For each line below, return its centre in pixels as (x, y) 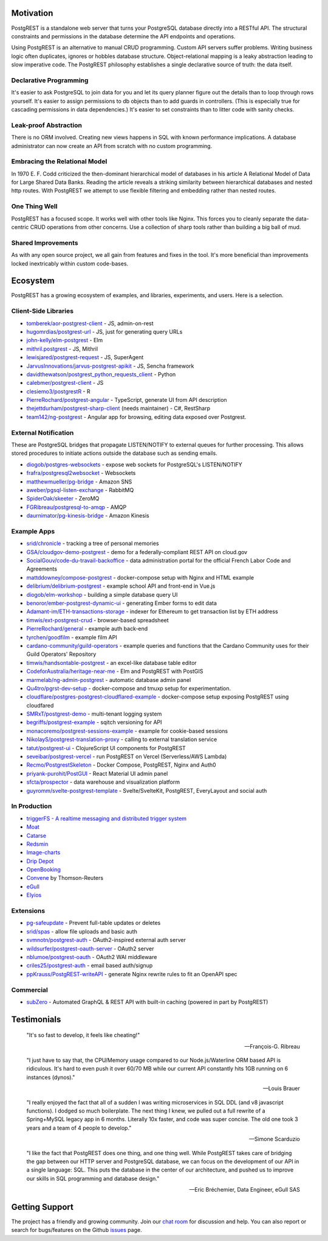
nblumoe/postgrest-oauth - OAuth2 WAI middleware (92, 957)
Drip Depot (40, 861)
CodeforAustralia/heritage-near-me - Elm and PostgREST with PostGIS (115, 671)
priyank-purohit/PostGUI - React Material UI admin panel (97, 773)
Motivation (32, 13)
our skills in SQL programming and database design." (93, 1178)
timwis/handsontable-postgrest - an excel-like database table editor (111, 663)
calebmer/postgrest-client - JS (65, 383)
